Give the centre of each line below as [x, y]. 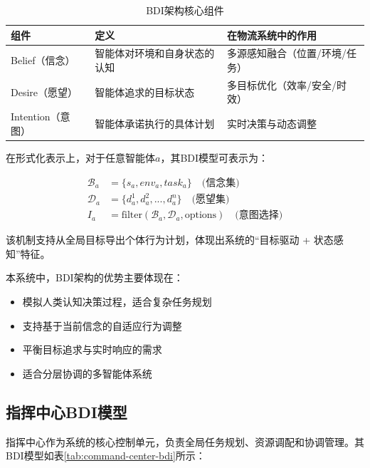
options [201, 215]
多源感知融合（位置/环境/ [287, 53]
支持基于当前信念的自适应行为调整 [102, 325]
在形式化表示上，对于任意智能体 [80, 157]
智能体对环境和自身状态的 [155, 53]
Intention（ [36, 116]
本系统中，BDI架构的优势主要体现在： [95, 277]
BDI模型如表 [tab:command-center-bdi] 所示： [106, 456]
